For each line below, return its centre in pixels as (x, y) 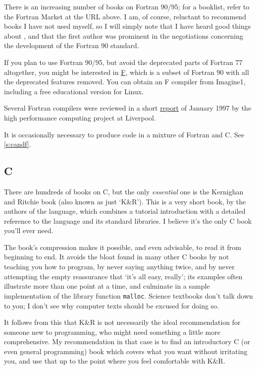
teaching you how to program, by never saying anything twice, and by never (119, 267)
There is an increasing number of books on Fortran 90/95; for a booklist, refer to (127, 6)
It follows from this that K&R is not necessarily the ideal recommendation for (122, 322)
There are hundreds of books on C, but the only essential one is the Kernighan (124, 191)
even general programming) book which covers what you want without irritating (126, 351)
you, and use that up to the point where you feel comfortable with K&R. (115, 361)
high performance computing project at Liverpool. (80, 117)
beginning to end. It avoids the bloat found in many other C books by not (117, 257)
